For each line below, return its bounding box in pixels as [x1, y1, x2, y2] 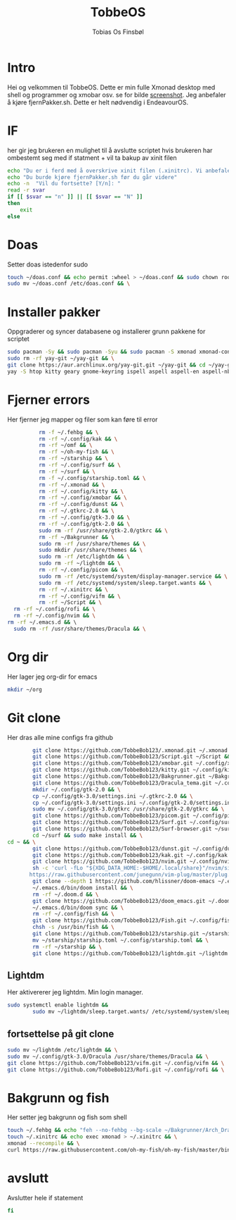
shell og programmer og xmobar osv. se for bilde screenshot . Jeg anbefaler [7, 90, 226, 99]
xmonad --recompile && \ [7, 1140, 80, 1147]
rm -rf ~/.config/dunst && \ [38, 501, 124, 508]
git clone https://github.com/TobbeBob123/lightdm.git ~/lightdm [32, 949, 228, 957]
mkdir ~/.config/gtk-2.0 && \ [32, 786, 121, 793]
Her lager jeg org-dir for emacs [7, 672, 98, 681]
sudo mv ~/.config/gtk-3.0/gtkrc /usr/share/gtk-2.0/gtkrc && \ [32, 806, 225, 813]
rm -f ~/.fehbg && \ [38, 429, 99, 436]
